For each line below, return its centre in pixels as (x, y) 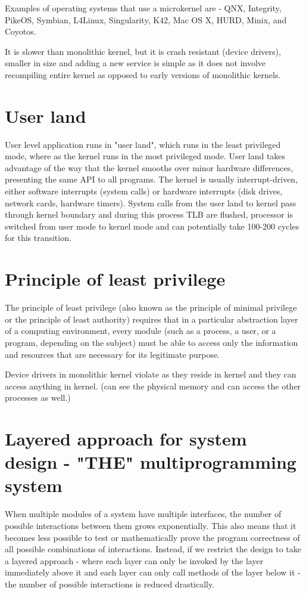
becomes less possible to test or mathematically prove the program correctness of (152, 537)
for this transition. (38, 238)
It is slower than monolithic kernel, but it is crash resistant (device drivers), (143, 51)
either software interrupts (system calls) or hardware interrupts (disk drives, (144, 191)
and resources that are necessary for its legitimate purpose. (113, 354)
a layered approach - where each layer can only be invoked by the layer (134, 560)
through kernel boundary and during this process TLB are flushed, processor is (149, 214)
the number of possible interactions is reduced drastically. (110, 584)
